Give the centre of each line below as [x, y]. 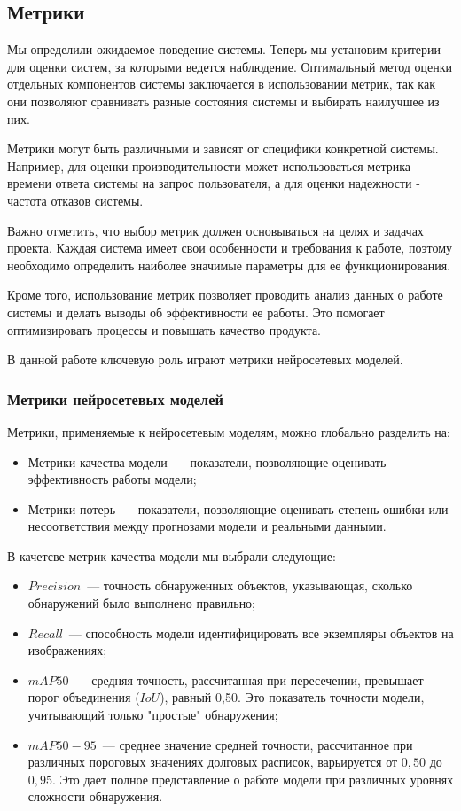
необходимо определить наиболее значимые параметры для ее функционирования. [229, 265]
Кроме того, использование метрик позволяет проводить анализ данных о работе [225, 295]
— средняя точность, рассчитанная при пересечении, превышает [249, 679]
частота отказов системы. [75, 200]
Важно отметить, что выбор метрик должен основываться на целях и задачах [215, 230]
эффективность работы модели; [112, 479]
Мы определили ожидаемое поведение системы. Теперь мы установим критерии [224, 49]
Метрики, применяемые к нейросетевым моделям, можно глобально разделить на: [229, 431]
